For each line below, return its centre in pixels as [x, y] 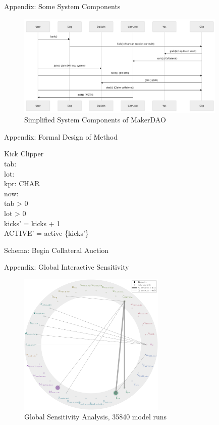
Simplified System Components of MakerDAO [95, 120]
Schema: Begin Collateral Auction [57, 250]
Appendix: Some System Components [62, 6]
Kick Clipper [24, 154]
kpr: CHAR [22, 183]
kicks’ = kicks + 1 [32, 223]
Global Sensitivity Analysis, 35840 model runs [96, 417]
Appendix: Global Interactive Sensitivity [67, 267]
